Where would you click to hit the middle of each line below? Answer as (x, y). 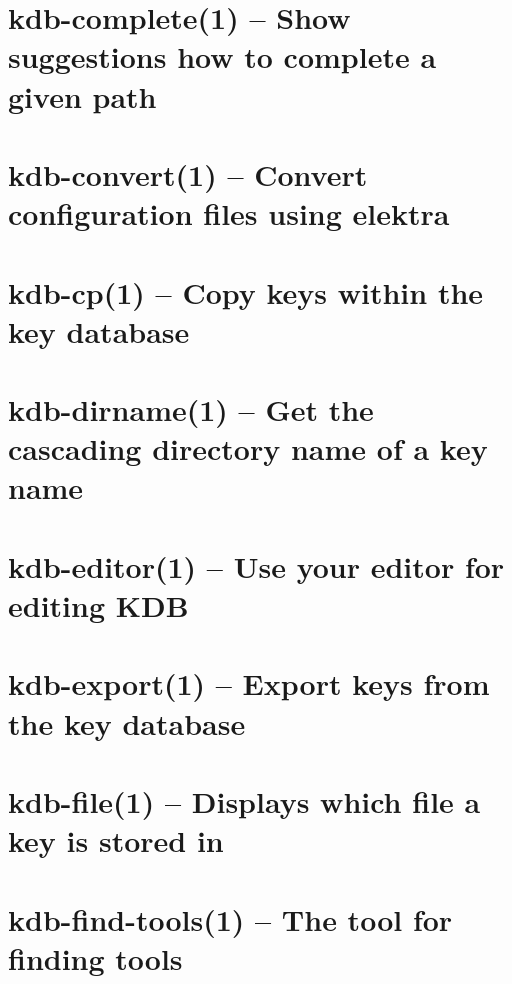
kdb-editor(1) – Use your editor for (256, 565)
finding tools (95, 957)
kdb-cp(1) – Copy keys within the (246, 291)
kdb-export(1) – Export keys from (249, 683)
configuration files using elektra (229, 213)
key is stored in (116, 840)
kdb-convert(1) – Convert (188, 173)
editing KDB (98, 605)
